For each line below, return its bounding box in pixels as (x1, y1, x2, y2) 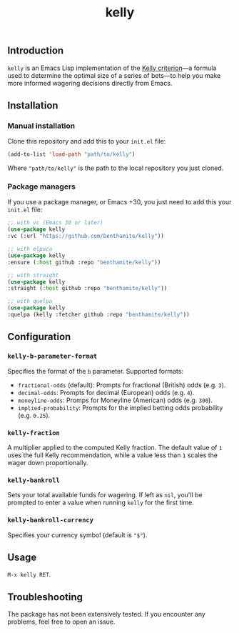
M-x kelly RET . (7, 570, 51, 579)
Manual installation (7, 121, 76, 131)
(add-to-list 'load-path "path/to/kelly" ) (7, 151, 136, 158)
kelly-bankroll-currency (7, 516, 94, 524)
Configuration (7, 331, 71, 343)
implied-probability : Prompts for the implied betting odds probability (17, 403, 223, 412)
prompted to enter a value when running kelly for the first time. (7, 498, 194, 507)
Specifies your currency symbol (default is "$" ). (7, 530, 148, 539)
